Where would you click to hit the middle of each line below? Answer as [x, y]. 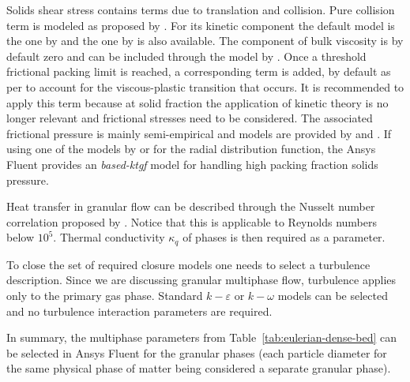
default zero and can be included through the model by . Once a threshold [186, 56]
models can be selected [333, 295]
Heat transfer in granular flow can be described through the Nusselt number [191, 206]
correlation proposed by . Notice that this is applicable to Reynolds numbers [192, 221]
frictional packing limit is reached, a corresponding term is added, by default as [199, 71]
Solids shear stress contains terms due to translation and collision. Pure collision [201, 9]
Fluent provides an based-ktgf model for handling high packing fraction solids [192, 164]
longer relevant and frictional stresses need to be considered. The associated [190, 118]
